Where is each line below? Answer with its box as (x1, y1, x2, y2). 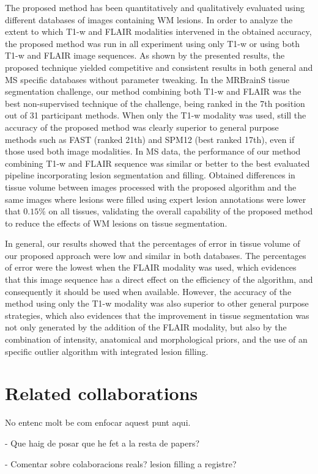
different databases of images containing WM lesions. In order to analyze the (5, 13, 293, 26)
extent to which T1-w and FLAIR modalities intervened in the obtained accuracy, (5, 25, 312, 38)
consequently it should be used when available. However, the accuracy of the (5, 285, 292, 297)
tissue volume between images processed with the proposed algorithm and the (5, 180, 297, 193)
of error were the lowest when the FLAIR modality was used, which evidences (5, 261, 297, 274)
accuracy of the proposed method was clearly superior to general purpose (5, 120, 279, 133)
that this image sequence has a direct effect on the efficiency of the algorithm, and (5, 273, 313, 286)
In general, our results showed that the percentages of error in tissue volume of (5, 237, 300, 250)
